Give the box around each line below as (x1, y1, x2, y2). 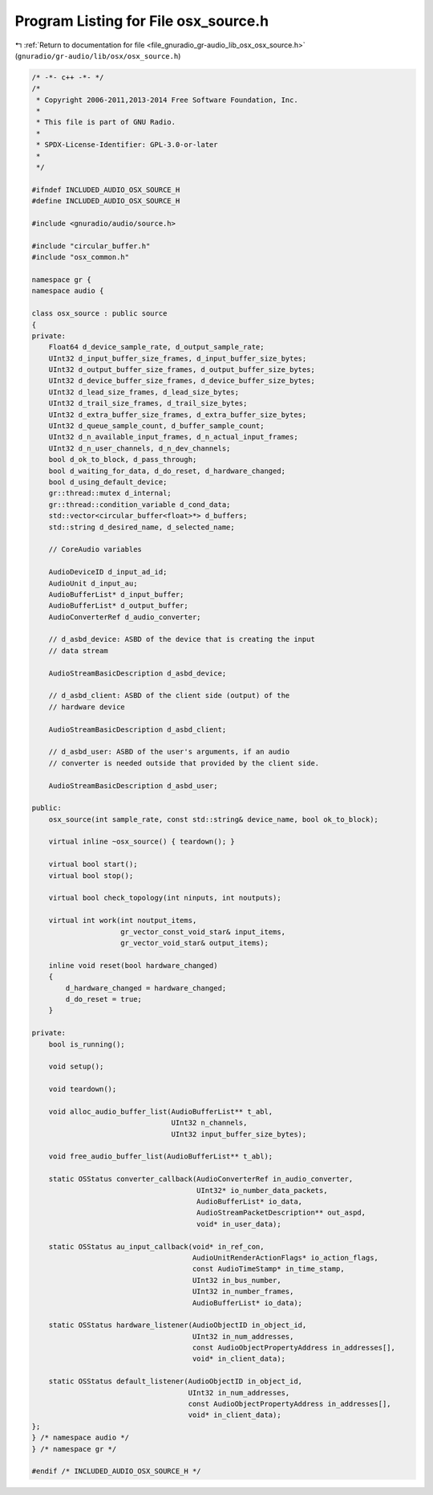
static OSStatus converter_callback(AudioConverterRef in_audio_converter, (48, 1174, 354, 1184)
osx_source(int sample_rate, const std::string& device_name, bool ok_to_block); (48, 815, 378, 823)
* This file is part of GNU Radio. (36, 117, 176, 127)
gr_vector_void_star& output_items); (120, 938, 269, 947)
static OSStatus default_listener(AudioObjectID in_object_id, (48, 1377, 303, 1386)
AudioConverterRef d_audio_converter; (48, 612, 201, 622)
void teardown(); (48, 1084, 117, 1094)
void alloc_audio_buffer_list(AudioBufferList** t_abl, (48, 1107, 273, 1116)
